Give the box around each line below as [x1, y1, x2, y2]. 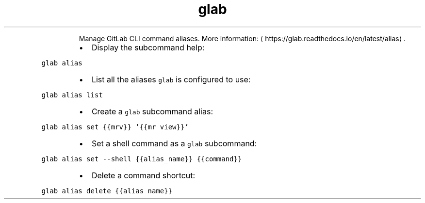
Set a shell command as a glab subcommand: [91, 138, 257, 148]
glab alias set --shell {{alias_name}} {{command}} [41, 155, 242, 163]
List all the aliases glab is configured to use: [91, 74, 251, 84]
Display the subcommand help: [91, 42, 205, 52]
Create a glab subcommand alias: [91, 106, 213, 116]
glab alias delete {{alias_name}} [41, 187, 173, 195]
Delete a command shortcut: [91, 170, 196, 180]
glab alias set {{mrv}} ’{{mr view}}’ [41, 123, 189, 131]
